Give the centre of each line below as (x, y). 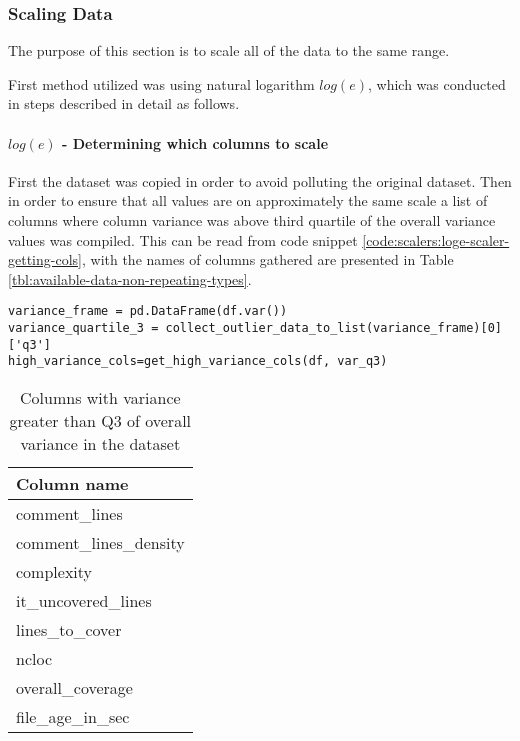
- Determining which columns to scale (195, 142)
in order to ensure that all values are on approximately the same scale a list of (248, 200)
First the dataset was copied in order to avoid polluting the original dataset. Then (260, 180)
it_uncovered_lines (84, 600)
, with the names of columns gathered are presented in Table (267, 259)
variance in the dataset (100, 443)
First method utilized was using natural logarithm (161, 83)
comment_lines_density (100, 542)
